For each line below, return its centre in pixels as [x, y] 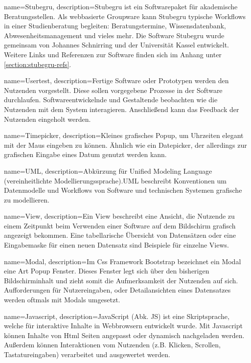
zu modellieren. [27, 199]
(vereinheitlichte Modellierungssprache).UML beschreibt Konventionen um [115, 180]
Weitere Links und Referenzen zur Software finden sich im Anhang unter [113, 54]
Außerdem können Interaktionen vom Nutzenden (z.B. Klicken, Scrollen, [112, 345]
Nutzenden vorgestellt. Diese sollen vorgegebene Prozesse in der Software [113, 90]
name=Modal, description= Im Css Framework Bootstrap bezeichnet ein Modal [123, 261]
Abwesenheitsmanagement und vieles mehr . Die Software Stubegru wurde [114, 35]
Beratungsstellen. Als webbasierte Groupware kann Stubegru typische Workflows [125, 16]
